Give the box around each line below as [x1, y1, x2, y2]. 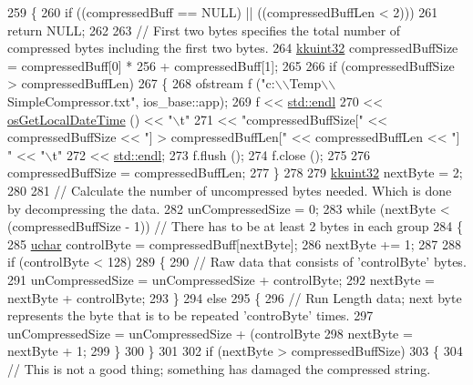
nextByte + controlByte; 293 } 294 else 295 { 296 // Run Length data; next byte [7, 288, 462, 307]
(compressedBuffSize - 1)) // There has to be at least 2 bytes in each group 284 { [7, 217, 463, 236]
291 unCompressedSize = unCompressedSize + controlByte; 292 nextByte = [7, 269, 435, 289]
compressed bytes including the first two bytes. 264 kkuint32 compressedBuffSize [7, 38, 458, 57]
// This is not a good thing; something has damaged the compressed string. [7, 359, 431, 378]
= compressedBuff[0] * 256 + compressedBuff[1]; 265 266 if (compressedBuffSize [7, 56, 455, 75]
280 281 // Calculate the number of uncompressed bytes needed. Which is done [7, 180, 452, 199]
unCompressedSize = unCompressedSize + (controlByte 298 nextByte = [7, 323, 413, 342]
